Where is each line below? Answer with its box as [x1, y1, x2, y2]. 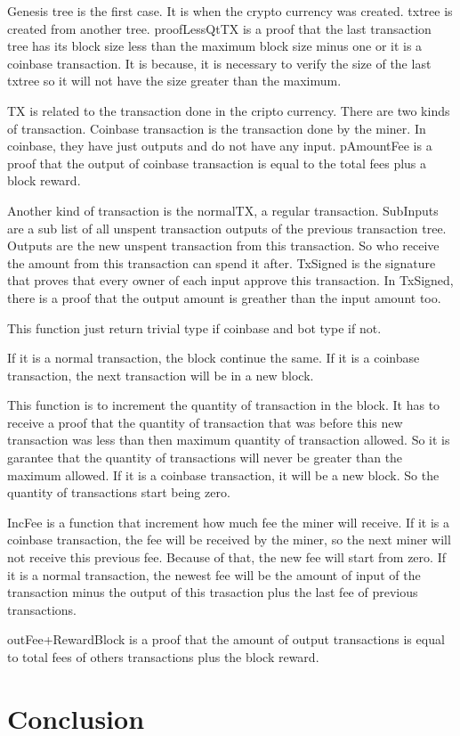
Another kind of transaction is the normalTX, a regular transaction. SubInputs [7, 200, 439, 219]
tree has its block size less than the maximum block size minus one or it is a [7, 37, 423, 55]
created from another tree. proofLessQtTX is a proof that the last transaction [7, 19, 432, 37]
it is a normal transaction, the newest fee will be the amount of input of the [7, 565, 421, 584]
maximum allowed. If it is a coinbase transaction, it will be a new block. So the [7, 465, 440, 484]
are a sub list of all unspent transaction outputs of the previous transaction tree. [7, 218, 447, 237]
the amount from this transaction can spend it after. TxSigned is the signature [7, 253, 436, 272]
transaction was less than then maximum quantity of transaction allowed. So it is [7, 430, 450, 449]
